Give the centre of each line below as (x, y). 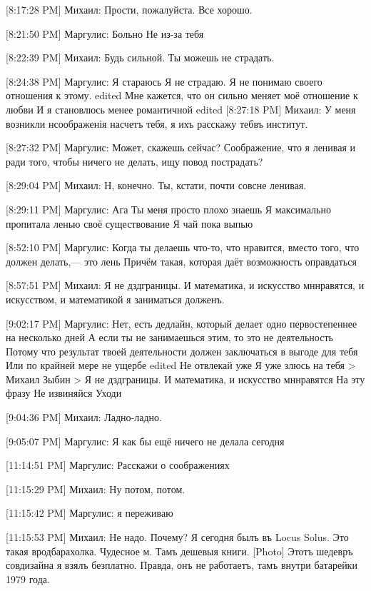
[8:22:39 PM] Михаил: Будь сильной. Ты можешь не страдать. (140, 57)
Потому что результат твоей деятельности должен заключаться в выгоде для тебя (182, 351)
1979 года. (28, 579)
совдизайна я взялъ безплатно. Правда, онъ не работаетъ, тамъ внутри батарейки (182, 565)
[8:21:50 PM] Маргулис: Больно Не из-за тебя (105, 33)
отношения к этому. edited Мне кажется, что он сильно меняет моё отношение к (182, 95)
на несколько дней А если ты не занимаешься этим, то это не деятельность (169, 337)
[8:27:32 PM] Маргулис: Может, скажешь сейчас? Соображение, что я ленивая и (181, 147)
